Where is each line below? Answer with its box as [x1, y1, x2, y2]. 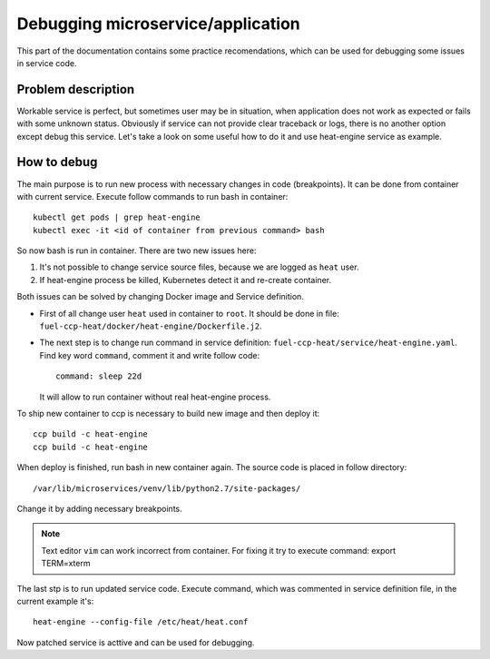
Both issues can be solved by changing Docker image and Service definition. [16, 291, 304, 302]
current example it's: [16, 595, 94, 606]
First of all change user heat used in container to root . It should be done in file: [39, 308, 339, 319]
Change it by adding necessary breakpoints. [16, 503, 183, 514]
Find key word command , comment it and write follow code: [39, 349, 260, 360]
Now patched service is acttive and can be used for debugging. [16, 636, 255, 648]
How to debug [16, 154, 98, 170]
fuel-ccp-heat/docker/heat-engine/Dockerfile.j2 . [39, 320, 262, 331]
